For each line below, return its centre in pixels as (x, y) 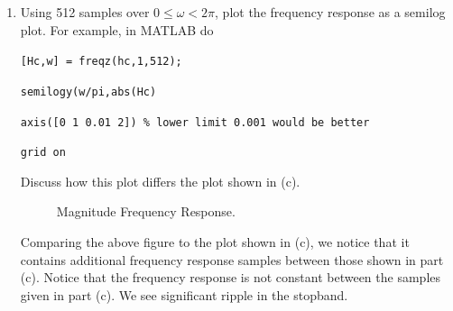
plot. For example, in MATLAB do (117, 29)
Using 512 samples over (85, 12)
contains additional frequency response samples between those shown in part (232, 259)
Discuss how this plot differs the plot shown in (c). (160, 181)
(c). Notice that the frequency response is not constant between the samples (231, 277)
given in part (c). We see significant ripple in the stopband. (184, 294)
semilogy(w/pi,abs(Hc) (88, 91)
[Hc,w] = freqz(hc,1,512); (101, 62)
